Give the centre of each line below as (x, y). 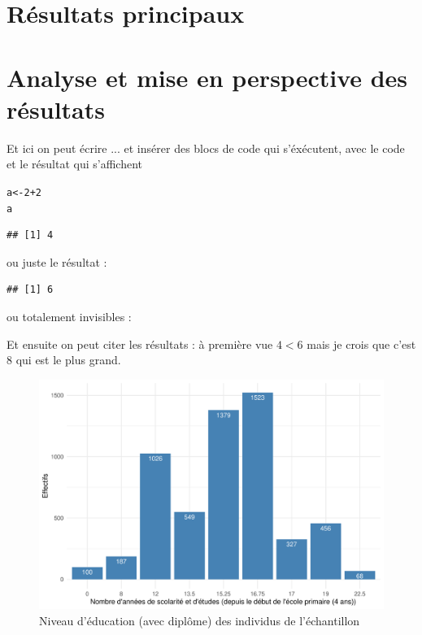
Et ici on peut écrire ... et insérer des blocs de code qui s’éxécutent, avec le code (206, 148)
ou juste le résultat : (57, 261)
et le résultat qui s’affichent (75, 164)
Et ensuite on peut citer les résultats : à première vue (140, 344)
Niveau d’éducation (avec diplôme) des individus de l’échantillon (200, 620)
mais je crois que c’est (361, 344)
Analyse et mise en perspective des (207, 77)
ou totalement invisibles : (69, 316)
